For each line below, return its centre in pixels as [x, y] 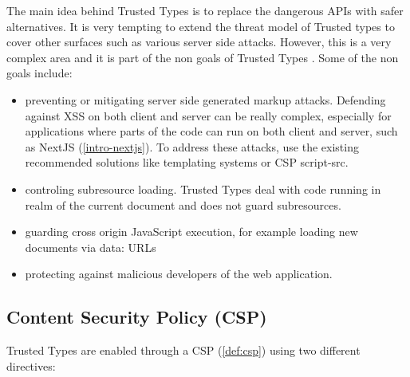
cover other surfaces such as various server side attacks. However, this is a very [199, 42]
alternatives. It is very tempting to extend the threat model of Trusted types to [201, 26]
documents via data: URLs [91, 247]
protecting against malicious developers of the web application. [179, 274]
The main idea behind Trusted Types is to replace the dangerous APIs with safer [205, 10]
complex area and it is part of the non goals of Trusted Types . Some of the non [203, 57]
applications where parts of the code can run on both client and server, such [211, 131]
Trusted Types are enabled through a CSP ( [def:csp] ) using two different [183, 350]
